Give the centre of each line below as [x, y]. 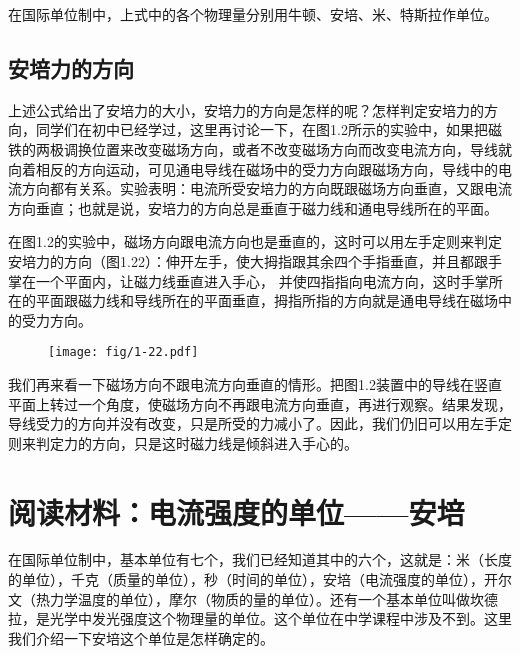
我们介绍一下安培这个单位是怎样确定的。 [141, 637]
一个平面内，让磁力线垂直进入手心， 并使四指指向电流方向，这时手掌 [262, 280]
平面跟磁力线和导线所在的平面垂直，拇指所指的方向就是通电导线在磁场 [266, 300]
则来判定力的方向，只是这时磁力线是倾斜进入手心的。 [183, 442]
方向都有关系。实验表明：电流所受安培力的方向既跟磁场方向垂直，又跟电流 [266, 188]
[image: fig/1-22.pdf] [123, 352]
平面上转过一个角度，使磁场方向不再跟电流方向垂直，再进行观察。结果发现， [260, 403]
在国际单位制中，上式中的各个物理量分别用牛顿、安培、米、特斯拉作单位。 [253, 14]
